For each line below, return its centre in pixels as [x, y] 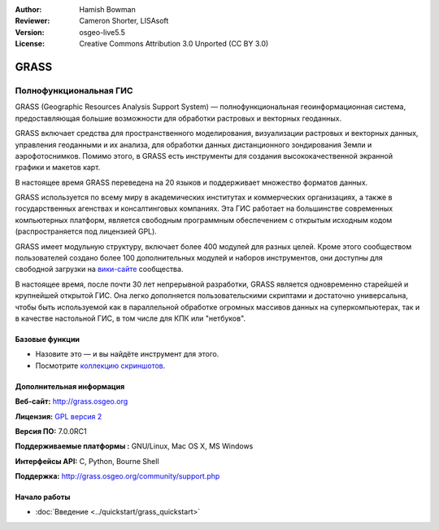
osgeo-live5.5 [102, 32]
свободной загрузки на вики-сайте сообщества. [99, 269]
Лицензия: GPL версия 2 [59, 416]
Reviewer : [33, 21]
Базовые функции [48, 339]
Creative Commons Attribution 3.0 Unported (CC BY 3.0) [174, 44]
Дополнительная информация [70, 386]
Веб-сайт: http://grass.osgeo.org [72, 401]
